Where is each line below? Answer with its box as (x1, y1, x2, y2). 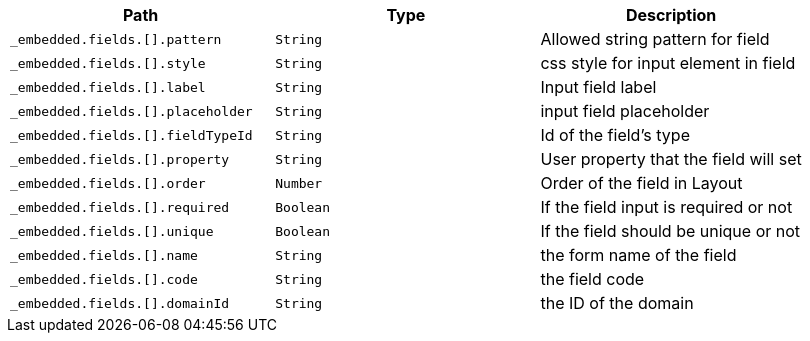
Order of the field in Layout (540, 173, 743, 193)
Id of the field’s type (540, 125, 690, 145)
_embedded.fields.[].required (10, 199, 230, 215)
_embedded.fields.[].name (10, 247, 198, 263)
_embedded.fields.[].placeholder (10, 103, 253, 119)
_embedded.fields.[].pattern (10, 31, 222, 47)
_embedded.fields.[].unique (10, 223, 214, 239)
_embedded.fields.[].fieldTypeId (10, 127, 253, 143)
